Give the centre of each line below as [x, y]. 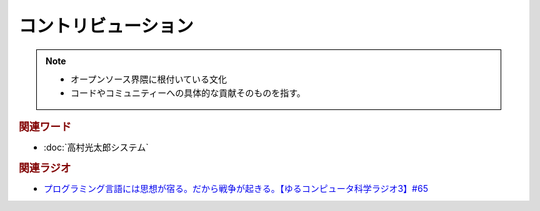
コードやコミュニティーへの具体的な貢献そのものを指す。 [188, 93]
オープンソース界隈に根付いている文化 [149, 79]
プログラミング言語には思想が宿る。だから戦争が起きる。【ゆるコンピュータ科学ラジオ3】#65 [236, 189]
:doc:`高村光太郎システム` [96, 147]
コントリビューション [106, 26]
